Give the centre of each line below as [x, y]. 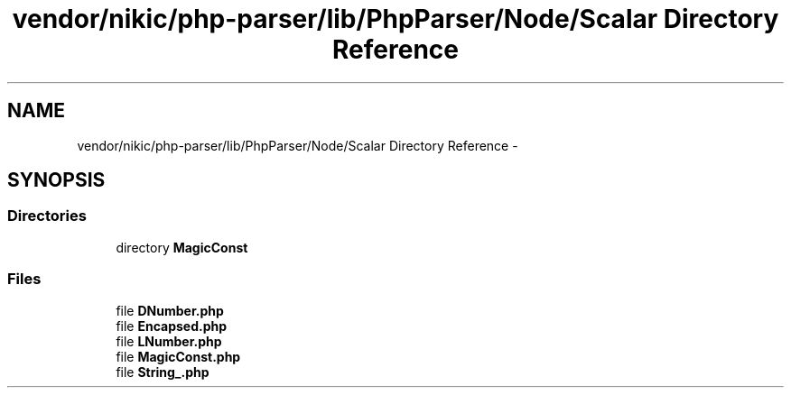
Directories [47, 216]
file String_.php [163, 372]
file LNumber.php [169, 341]
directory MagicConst [182, 247]
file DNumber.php [170, 310]
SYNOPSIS [56, 180]
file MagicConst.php [178, 356]
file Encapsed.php [172, 326]
